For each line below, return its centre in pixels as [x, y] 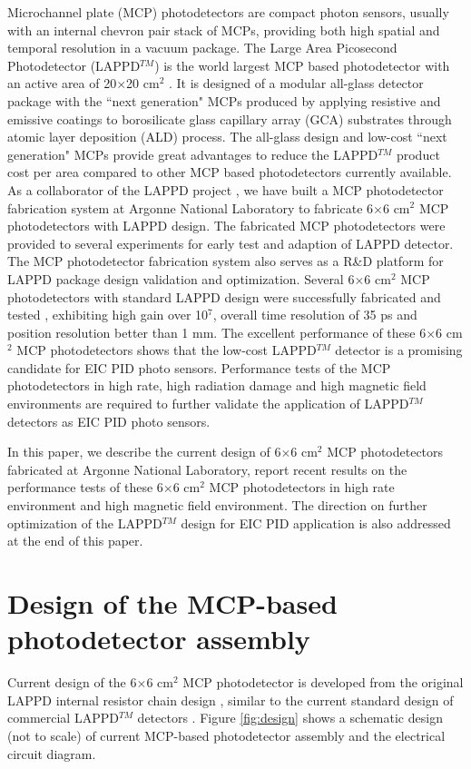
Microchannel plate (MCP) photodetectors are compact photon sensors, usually [228, 12]
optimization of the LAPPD [85, 523]
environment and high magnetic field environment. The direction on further [217, 505]
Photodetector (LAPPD [74, 65]
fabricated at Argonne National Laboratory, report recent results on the [207, 469]
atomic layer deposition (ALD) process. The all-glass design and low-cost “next [227, 137]
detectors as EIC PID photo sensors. [109, 421]
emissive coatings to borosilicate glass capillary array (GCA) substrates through [230, 118]
